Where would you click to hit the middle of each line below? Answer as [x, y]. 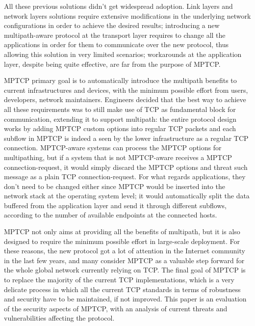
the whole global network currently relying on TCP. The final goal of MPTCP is [125, 270]
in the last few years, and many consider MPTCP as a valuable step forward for [124, 260]
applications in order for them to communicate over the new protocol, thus [116, 44]
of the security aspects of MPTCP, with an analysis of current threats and [116, 308]
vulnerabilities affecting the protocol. [59, 318]
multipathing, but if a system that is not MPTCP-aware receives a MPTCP [118, 157]
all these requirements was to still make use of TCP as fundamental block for [120, 109]
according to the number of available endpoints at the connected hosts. [111, 215]
